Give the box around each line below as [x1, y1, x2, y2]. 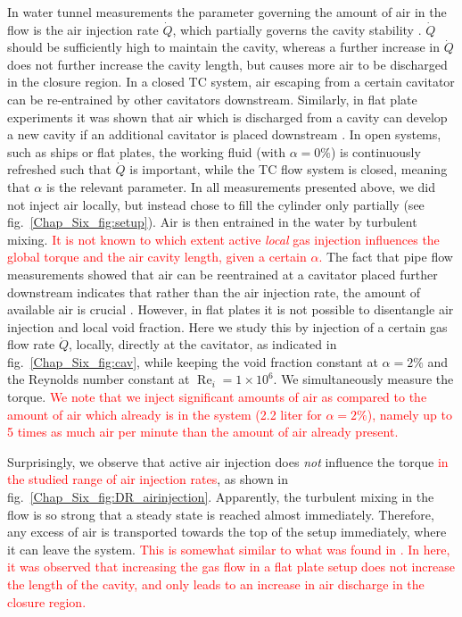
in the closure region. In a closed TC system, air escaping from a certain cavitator [7, 72, 455, 91]
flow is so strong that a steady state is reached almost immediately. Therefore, [7, 504, 434, 523]
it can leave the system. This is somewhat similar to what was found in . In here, [7, 539, 450, 558]
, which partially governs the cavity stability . [172, 20, 422, 38]
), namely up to [367, 404, 452, 423]
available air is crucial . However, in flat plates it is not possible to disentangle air [7, 300, 454, 319]
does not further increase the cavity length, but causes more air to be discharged [7, 54, 448, 73]
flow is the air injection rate [7, 20, 159, 38]
